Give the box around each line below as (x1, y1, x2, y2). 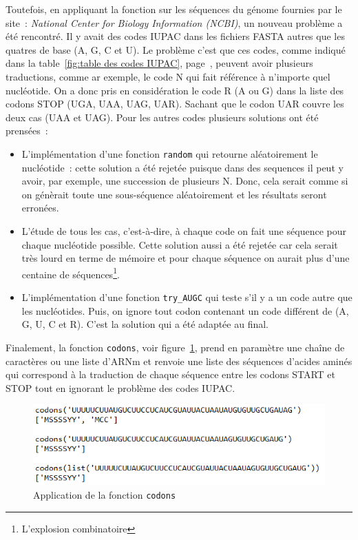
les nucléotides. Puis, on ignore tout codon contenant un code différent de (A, (21, 303, 349, 318)
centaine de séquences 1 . (21, 264, 120, 281)
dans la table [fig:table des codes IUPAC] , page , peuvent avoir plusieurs (6, 56, 313, 70)
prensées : (6, 123, 48, 138)
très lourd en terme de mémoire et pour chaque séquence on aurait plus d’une (21, 251, 350, 265)
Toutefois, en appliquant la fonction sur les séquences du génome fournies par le (6, 2, 342, 16)
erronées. (21, 200, 59, 215)
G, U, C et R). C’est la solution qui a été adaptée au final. (21, 317, 268, 331)
